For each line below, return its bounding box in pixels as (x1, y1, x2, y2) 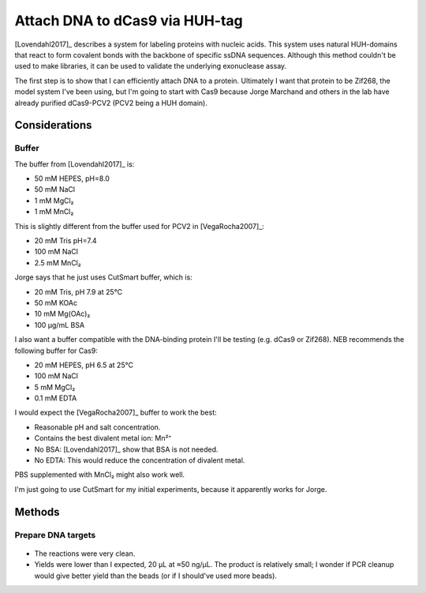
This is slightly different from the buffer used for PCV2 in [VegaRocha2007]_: (14, 221, 264, 231)
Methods (14, 505, 60, 519)
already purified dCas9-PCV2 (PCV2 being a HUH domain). (14, 98, 208, 107)
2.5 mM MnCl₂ (34, 257, 82, 268)
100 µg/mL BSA (34, 320, 85, 329)
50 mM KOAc (34, 298, 78, 307)
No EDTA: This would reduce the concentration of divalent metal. (34, 456, 245, 465)
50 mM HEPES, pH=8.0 (34, 174, 110, 183)
